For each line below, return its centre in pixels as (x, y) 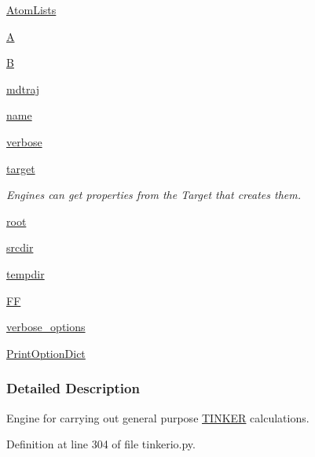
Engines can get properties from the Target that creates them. (154, 195)
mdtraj (23, 88)
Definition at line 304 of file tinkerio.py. (101, 444)
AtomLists (31, 9)
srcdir (20, 247)
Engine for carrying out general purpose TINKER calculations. (158, 417)
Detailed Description (73, 388)
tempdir (26, 273)
